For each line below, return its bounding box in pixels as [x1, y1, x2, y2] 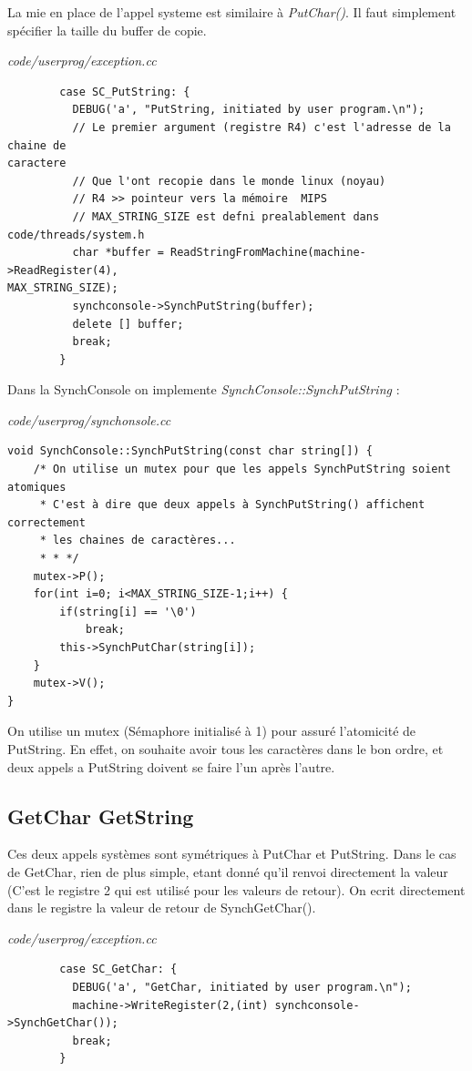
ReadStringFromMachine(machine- [169, 246, 366, 260]
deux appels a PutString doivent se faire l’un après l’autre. [7, 757, 335, 776]
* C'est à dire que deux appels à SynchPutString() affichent [39, 498, 426, 512]
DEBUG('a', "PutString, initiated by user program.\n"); [72, 103, 426, 117]
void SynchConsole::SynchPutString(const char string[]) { [7, 444, 373, 458]
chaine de [7, 138, 67, 152]
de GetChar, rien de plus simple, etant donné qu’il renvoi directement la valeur [7, 862, 448, 881]
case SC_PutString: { [59, 85, 190, 98]
